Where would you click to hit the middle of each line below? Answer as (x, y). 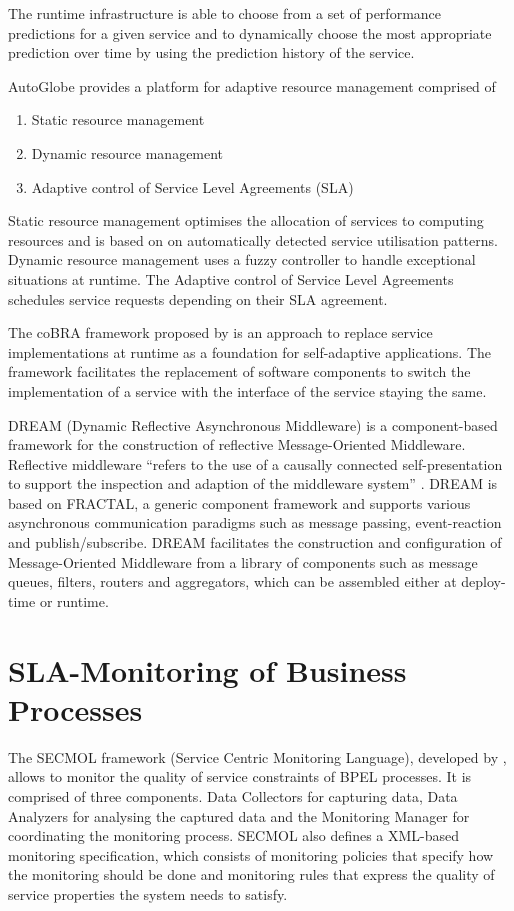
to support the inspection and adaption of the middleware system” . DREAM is (253, 483)
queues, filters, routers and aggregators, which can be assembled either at (232, 581)
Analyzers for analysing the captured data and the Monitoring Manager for (239, 815)
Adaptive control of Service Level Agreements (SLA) (192, 186)
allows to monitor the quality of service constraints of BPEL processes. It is (240, 776)
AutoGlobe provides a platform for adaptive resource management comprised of (252, 85)
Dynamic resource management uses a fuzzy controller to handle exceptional (242, 259)
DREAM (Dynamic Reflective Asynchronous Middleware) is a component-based (253, 424)
